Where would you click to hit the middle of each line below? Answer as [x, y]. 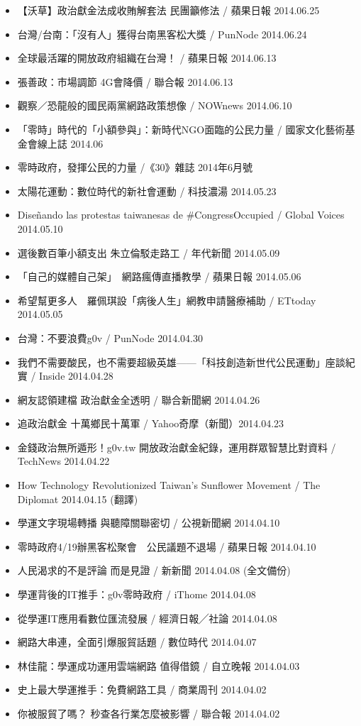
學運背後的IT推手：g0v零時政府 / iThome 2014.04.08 [137, 594]
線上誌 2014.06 [70, 143]
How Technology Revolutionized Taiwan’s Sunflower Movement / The [169, 485]
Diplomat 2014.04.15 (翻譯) [78, 499]
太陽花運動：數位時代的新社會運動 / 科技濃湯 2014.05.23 [147, 191]
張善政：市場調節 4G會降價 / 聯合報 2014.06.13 [125, 81]
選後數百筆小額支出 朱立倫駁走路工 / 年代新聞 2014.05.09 [149, 252]
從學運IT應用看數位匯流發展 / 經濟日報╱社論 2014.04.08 [147, 618]
